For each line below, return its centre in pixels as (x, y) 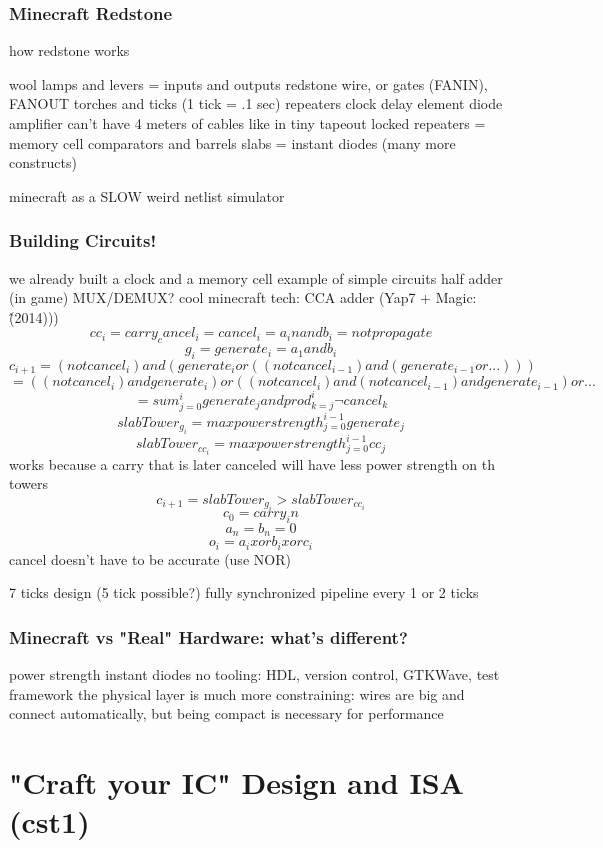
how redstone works (69, 50)
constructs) (43, 162)
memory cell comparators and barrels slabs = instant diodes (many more (232, 142)
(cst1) (49, 821)
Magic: (456, 297)
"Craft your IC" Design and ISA (236, 782)
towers (28, 483)
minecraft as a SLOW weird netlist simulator (147, 195)
